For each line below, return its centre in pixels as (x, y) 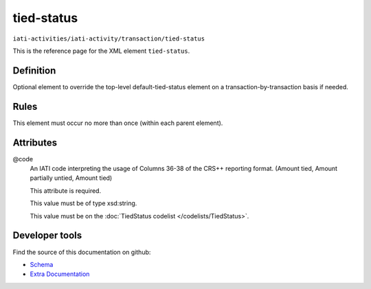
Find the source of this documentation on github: (82, 252)
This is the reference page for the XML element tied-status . (101, 51)
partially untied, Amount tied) (71, 178)
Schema (42, 264)
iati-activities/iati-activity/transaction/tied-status (109, 38)
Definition (34, 70)
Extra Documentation (60, 274)
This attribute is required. (66, 190)
